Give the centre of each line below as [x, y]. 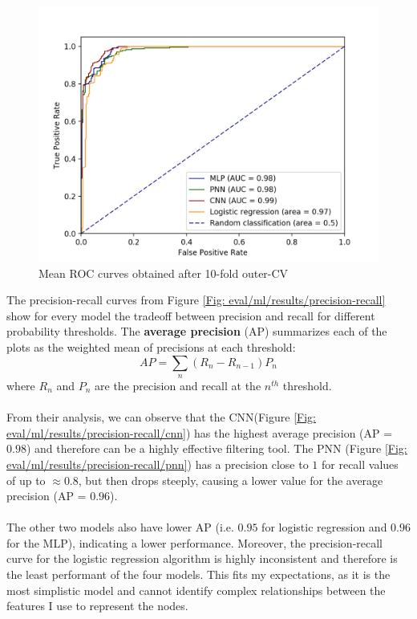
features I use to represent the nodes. [97, 606]
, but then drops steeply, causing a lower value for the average [231, 480]
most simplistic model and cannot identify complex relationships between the [196, 590]
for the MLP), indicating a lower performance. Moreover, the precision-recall [195, 542]
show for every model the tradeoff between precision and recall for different [191, 315]
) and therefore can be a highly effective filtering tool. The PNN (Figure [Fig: [217, 448]
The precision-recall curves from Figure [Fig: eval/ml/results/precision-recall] [196, 300]
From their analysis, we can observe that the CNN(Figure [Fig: [161, 417]
